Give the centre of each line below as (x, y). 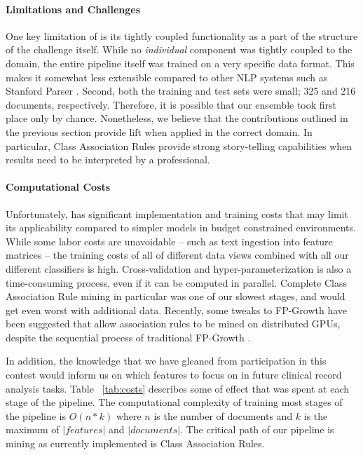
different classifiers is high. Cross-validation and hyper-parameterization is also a (179, 268)
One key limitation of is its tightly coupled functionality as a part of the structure (182, 35)
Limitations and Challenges (73, 9)
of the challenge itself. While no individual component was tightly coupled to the (179, 49)
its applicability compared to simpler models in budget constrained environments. (181, 227)
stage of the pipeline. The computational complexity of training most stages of (174, 402)
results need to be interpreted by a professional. (108, 159)
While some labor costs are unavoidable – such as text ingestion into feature (169, 241)
